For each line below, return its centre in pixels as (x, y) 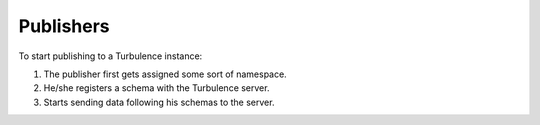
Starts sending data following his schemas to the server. (159, 102)
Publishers (64, 26)
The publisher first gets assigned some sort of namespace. (165, 74)
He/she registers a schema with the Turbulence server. (156, 88)
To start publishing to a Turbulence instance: (110, 56)
